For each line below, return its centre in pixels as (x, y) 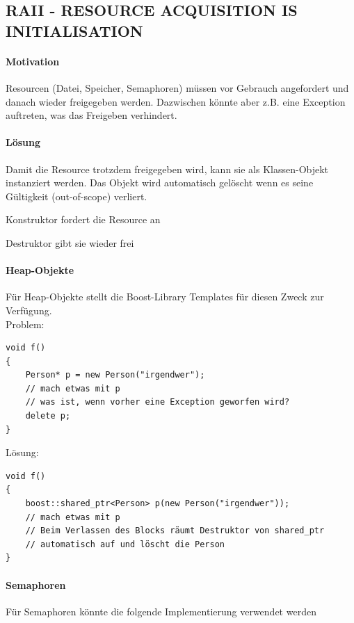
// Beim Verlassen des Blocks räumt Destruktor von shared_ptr (175, 531)
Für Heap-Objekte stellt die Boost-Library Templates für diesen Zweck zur (165, 297)
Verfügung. (29, 310)
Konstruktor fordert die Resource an (83, 219)
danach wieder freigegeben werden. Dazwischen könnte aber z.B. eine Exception (176, 101)
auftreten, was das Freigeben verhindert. (91, 115)
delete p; (48, 416)
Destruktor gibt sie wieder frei (70, 242)
